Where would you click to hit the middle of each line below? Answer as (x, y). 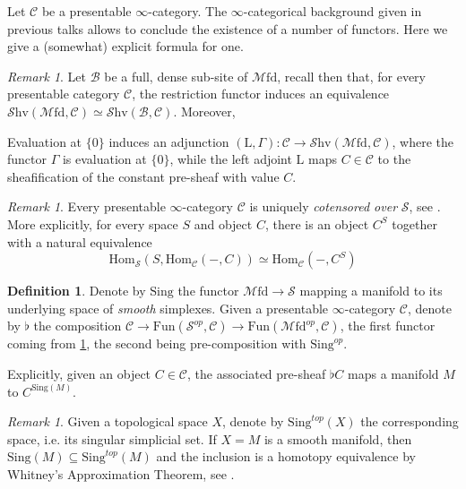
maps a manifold (393, 373)
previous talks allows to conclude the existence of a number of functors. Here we (228, 28)
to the (394, 159)
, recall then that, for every (351, 76)
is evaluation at (104, 159)
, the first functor (388, 326)
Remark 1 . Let (47, 76)
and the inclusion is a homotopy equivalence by (286, 456)
